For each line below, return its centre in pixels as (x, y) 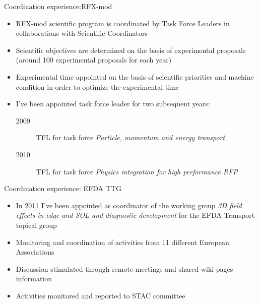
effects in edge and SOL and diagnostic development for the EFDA (119, 215)
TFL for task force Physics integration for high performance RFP (137, 171)
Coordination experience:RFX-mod (58, 6)
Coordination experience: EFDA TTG (63, 188)
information (34, 279)
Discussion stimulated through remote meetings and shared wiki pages (124, 268)
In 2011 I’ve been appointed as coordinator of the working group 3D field (129, 205)
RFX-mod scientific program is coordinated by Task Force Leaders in (123, 23)
